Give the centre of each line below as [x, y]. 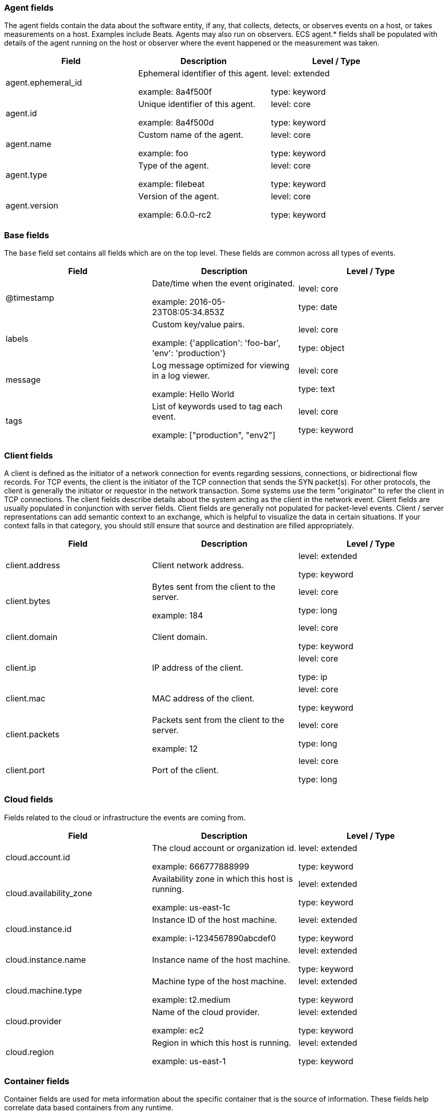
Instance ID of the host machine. [214, 919]
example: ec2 [178, 1030]
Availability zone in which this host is [222, 879]
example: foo [163, 153]
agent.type [27, 175]
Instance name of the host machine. [221, 959]
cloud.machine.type [44, 990]
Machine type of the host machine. [219, 981]
